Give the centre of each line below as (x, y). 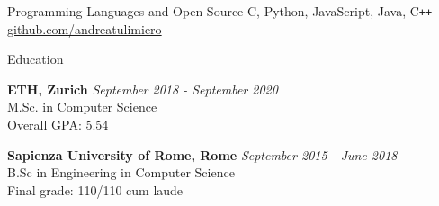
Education (36, 59)
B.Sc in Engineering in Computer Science (121, 172)
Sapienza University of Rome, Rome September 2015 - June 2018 (202, 154)
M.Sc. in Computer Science (82, 107)
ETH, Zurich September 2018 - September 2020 (143, 89)
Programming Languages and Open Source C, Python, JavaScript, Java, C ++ (220, 11)
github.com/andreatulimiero (85, 28)
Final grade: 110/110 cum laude (95, 189)
